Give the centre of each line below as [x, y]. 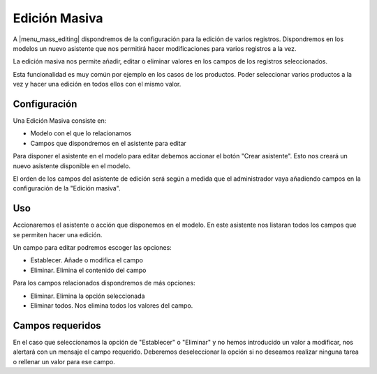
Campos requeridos [57, 326]
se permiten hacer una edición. [58, 234]
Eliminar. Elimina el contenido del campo [88, 270]
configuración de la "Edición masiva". [67, 188]
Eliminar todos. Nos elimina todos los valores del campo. [112, 306]
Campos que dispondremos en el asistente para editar [108, 143]
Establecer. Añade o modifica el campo [87, 260]
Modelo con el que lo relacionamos [81, 133]
